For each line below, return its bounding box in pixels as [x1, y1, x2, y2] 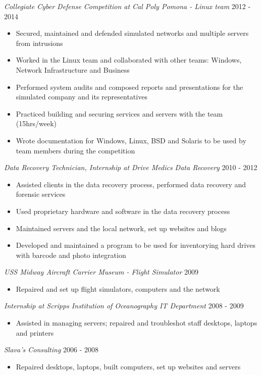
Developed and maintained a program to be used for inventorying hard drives [16, 240, 256, 250]
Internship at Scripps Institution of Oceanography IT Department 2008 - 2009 [4, 300, 244, 311]
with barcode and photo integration [16, 249, 126, 260]
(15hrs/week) [16, 118, 57, 129]
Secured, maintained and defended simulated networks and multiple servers [16, 28, 249, 38]
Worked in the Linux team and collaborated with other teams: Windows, [16, 55, 242, 65]
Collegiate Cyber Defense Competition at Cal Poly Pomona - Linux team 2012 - [4, 1, 251, 11]
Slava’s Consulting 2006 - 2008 [4, 344, 99, 355]
